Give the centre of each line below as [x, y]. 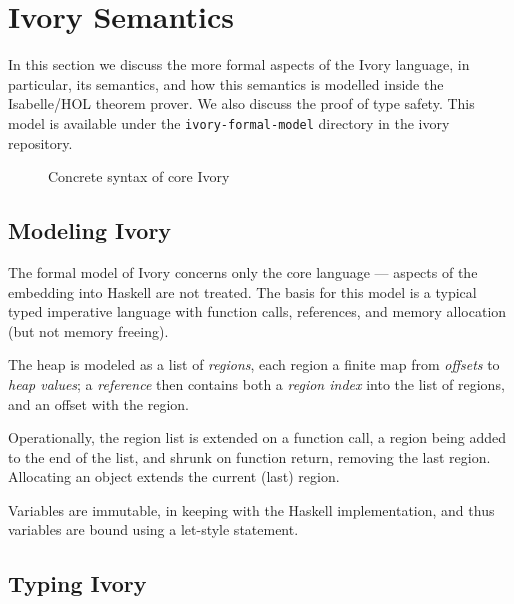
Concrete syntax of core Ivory [139, 176]
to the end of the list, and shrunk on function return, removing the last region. [249, 456]
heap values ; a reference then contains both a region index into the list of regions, [256, 383]
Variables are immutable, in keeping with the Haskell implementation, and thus [251, 509]
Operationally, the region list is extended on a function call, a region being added [257, 437]
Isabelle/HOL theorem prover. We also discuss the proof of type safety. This [241, 103]
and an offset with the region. [98, 403]
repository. [40, 142]
